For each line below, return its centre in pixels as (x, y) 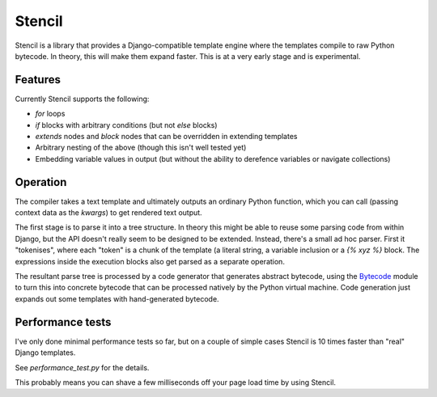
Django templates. (45, 353)
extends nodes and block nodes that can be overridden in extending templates (166, 137)
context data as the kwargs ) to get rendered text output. (108, 213)
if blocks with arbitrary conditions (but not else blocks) (126, 125)
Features (38, 80)
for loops (50, 114)
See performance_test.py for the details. (82, 367)
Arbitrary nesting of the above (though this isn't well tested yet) (141, 148)
